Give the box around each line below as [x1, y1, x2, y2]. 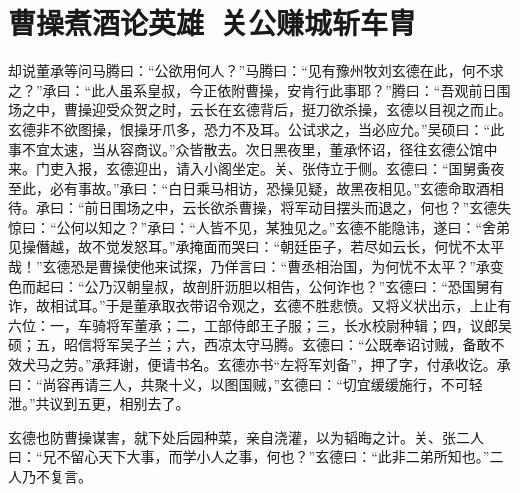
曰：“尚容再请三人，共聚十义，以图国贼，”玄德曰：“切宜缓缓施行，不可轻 [8, 373, 483, 394]
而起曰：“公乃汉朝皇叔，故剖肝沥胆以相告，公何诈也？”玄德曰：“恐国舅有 [21, 275, 504, 296]
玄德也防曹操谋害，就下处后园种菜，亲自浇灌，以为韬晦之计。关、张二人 [8, 426, 484, 447]
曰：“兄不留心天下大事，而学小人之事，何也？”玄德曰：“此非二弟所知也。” [8, 446, 490, 467]
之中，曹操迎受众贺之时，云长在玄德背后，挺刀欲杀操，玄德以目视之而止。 [21, 99, 512, 120]
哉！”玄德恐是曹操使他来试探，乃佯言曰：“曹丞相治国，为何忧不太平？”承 [8, 256, 490, 277]
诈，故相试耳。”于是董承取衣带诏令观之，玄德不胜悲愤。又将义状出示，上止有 [8, 295, 512, 316]
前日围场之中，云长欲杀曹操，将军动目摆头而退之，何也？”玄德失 [84, 197, 512, 218]
